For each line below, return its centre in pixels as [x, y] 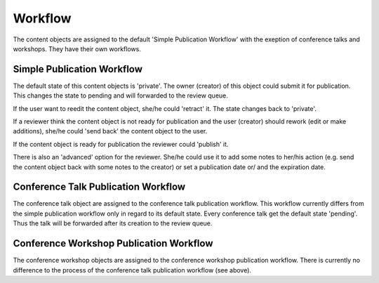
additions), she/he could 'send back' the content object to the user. [110, 131]
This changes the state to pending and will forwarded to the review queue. [120, 96]
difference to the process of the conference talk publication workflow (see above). [132, 270]
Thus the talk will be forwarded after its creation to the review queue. [113, 223]
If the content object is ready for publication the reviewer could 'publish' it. [121, 144]
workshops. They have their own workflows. [77, 48]
